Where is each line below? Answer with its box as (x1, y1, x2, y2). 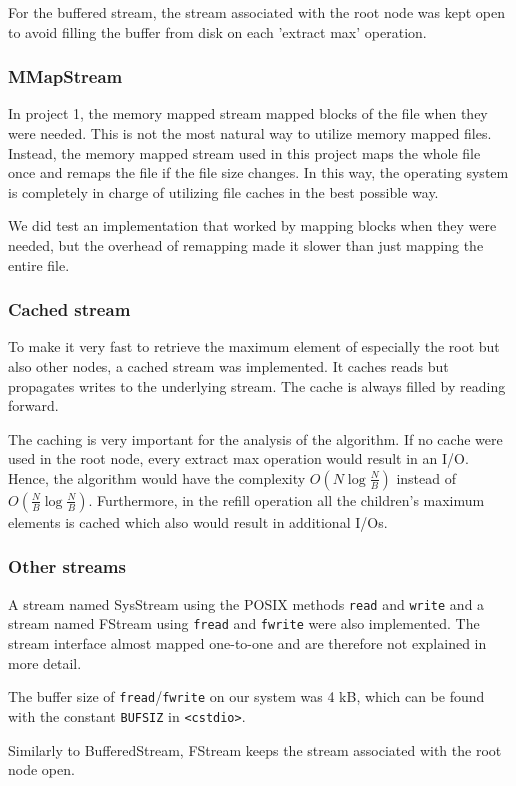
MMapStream (8, 64, 123, 89)
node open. (8, 759, 75, 780)
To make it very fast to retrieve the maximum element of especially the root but (8, 336, 500, 357)
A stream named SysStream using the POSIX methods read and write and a (8, 593, 485, 614)
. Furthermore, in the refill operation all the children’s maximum (88, 489, 485, 510)
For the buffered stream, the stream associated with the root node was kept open (8, 2, 505, 22)
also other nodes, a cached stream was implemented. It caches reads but (8, 355, 449, 376)
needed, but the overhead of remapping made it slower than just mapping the (8, 234, 484, 255)
